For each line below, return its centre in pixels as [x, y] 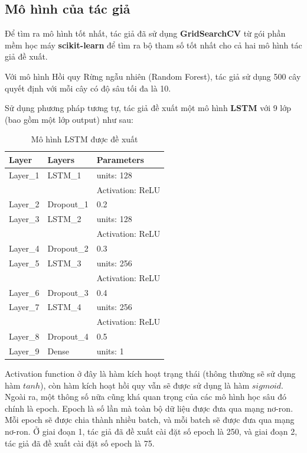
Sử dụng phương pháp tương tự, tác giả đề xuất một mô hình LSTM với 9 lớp [148, 108]
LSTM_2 [64, 219]
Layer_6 [24, 292]
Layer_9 [24, 351]
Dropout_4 [68, 336]
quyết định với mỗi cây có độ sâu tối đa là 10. [88, 88]
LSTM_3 [64, 263]
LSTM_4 [64, 307]
